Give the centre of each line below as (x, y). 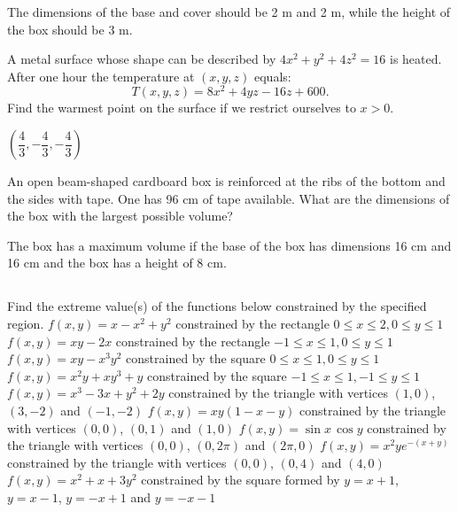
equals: (273, 76)
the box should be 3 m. (70, 29)
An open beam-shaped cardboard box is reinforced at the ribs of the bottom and (226, 181)
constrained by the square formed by (241, 480)
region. (26, 323)
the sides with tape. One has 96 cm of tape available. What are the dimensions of (229, 198)
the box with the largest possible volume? (120, 216)
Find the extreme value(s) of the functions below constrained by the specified (217, 306)
